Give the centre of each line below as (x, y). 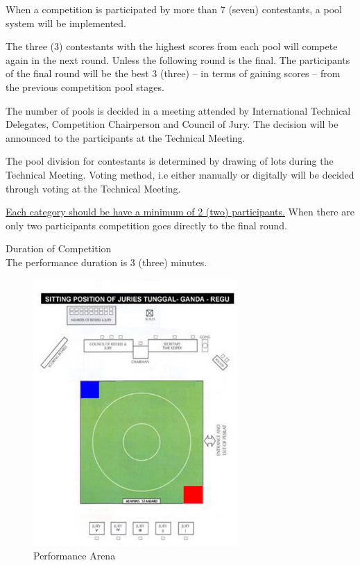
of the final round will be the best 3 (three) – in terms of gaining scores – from (173, 73)
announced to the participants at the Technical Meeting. (126, 137)
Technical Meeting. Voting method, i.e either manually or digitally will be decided (180, 174)
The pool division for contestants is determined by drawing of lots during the (170, 161)
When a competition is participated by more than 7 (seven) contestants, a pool (174, 9)
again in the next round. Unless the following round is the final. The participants (178, 59)
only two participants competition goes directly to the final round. (146, 225)
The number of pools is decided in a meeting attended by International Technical (178, 110)
